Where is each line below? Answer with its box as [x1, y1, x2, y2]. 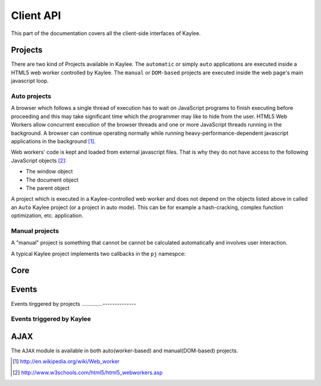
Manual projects [11, 226, 59, 235]
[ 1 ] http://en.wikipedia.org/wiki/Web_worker [12, 358, 120, 365]
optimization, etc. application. [11, 212, 83, 219]
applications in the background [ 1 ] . [11, 137, 96, 145]
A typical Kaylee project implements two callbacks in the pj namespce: [11, 250, 186, 257]
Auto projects [11, 92, 52, 100]
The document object [26, 176, 78, 183]
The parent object [26, 184, 70, 191]
